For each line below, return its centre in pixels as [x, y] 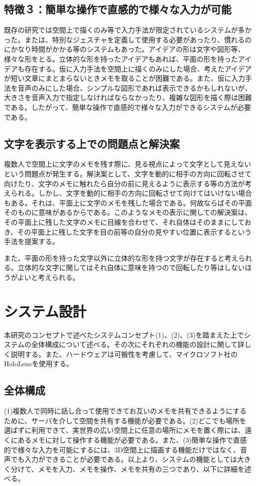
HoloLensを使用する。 [39, 364]
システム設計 [45, 311]
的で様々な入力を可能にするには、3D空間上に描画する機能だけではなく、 [122, 449]
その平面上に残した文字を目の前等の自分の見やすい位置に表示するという [135, 231]
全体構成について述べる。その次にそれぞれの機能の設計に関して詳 [138, 344]
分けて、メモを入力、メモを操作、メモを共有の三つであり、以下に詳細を [128, 469]
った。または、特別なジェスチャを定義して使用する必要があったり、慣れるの [128, 39]
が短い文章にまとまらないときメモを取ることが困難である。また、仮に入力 [125, 78]
